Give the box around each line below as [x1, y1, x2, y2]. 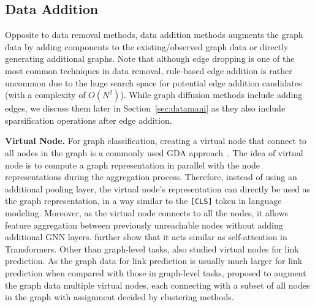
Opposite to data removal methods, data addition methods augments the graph [5, 28, 303, 41]
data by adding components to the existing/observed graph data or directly [5, 40, 289, 53]
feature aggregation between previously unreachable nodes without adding [5, 218, 283, 231]
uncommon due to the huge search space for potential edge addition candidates [5, 76, 302, 89]
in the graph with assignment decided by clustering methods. [5, 290, 234, 303]
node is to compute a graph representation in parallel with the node [5, 158, 260, 171]
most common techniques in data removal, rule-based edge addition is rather [5, 64, 292, 77]
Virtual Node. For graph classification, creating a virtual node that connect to [5, 134, 307, 147]
